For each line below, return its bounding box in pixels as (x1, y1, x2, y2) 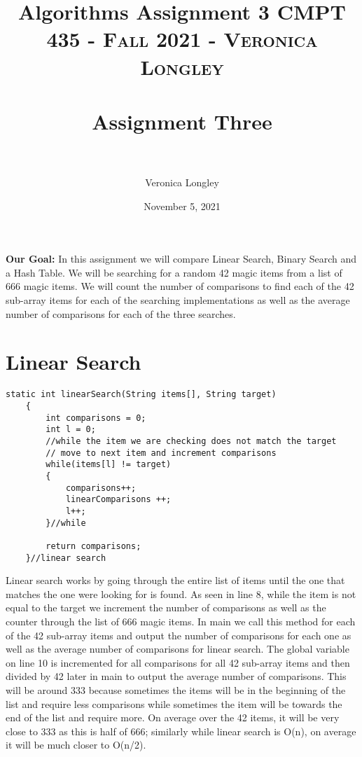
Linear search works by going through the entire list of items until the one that (6, 573, 345, 588)
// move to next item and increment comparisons (46, 447, 277, 458)
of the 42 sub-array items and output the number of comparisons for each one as (6, 627, 351, 642)
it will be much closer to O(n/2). (6, 737, 146, 752)
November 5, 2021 (144, 198, 221, 213)
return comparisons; (46, 541, 141, 551)
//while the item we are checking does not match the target (46, 436, 337, 446)
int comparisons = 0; (46, 412, 146, 423)
